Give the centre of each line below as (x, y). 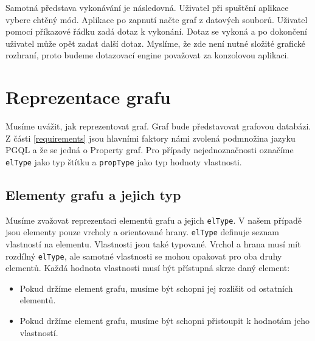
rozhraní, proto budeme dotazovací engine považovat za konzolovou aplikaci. (147, 55)
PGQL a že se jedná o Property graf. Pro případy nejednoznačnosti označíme (150, 150)
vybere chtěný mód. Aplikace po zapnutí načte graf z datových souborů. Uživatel (157, 19)
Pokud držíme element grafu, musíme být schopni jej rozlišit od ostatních (156, 288)
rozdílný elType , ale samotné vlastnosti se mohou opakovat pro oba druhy (144, 256)
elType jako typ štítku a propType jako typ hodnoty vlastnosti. (124, 161)
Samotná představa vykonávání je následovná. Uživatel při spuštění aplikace (147, 7)
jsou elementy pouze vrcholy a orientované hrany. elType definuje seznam (142, 232)
